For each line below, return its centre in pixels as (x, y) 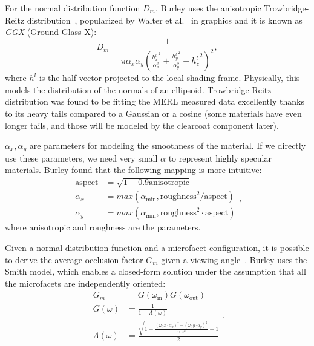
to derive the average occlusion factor (74, 259)
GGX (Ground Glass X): (51, 32)
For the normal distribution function (73, 8)
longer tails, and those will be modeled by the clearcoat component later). (142, 125)
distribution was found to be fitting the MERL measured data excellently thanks (155, 101)
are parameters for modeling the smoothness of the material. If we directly (168, 145)
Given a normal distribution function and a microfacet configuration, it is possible (157, 248)
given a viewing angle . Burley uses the (234, 259)
